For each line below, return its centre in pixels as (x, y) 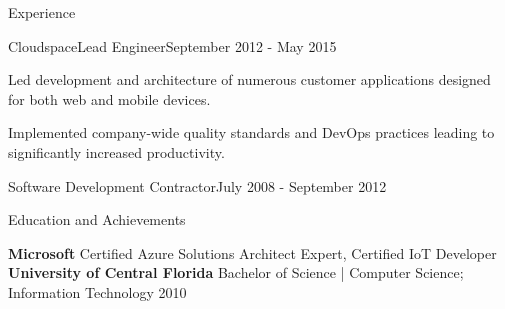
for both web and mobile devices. (109, 98)
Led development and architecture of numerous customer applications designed (249, 79)
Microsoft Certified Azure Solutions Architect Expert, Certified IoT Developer (252, 252)
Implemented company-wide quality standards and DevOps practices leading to (251, 132)
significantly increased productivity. (116, 151)
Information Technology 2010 (97, 291)
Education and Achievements (97, 219)
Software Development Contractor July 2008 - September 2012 (197, 185)
